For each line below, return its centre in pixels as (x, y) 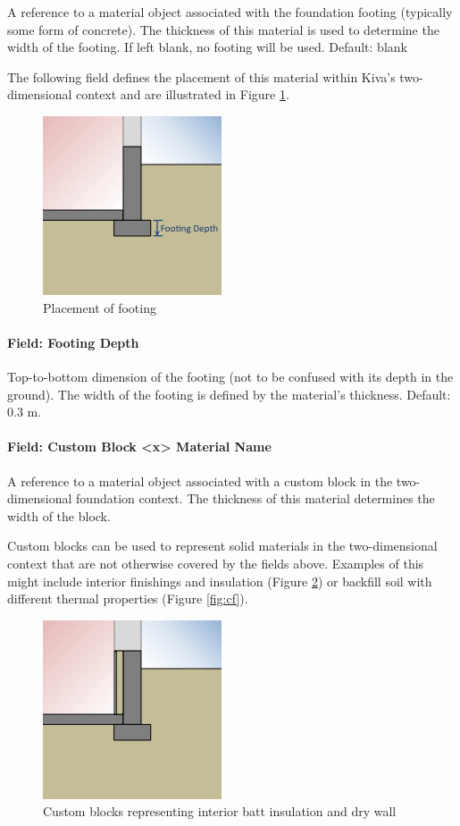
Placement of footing (100, 307)
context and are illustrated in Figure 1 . (183, 94)
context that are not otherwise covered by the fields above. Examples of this (216, 563)
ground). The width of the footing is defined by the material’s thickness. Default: (229, 394)
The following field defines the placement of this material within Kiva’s (201, 76)
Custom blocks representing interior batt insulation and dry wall (220, 811)
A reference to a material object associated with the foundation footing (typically (230, 12)
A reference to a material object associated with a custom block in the (200, 480)
